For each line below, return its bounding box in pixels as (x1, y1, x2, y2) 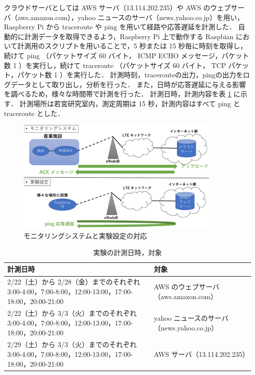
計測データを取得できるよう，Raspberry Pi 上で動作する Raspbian (24, 31, 234, 41)
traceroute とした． (4, 108, 64, 118)
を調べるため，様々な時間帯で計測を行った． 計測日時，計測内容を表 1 (4, 89, 231, 99)
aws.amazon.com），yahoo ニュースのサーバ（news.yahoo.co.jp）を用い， (17, 12, 244, 22)
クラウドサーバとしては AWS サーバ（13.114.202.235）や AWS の (4, 2, 210, 12)
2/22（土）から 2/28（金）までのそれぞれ (7, 277, 140, 287)
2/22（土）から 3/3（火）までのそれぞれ (7, 308, 137, 318)
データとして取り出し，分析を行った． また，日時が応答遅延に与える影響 (10, 79, 246, 89)
